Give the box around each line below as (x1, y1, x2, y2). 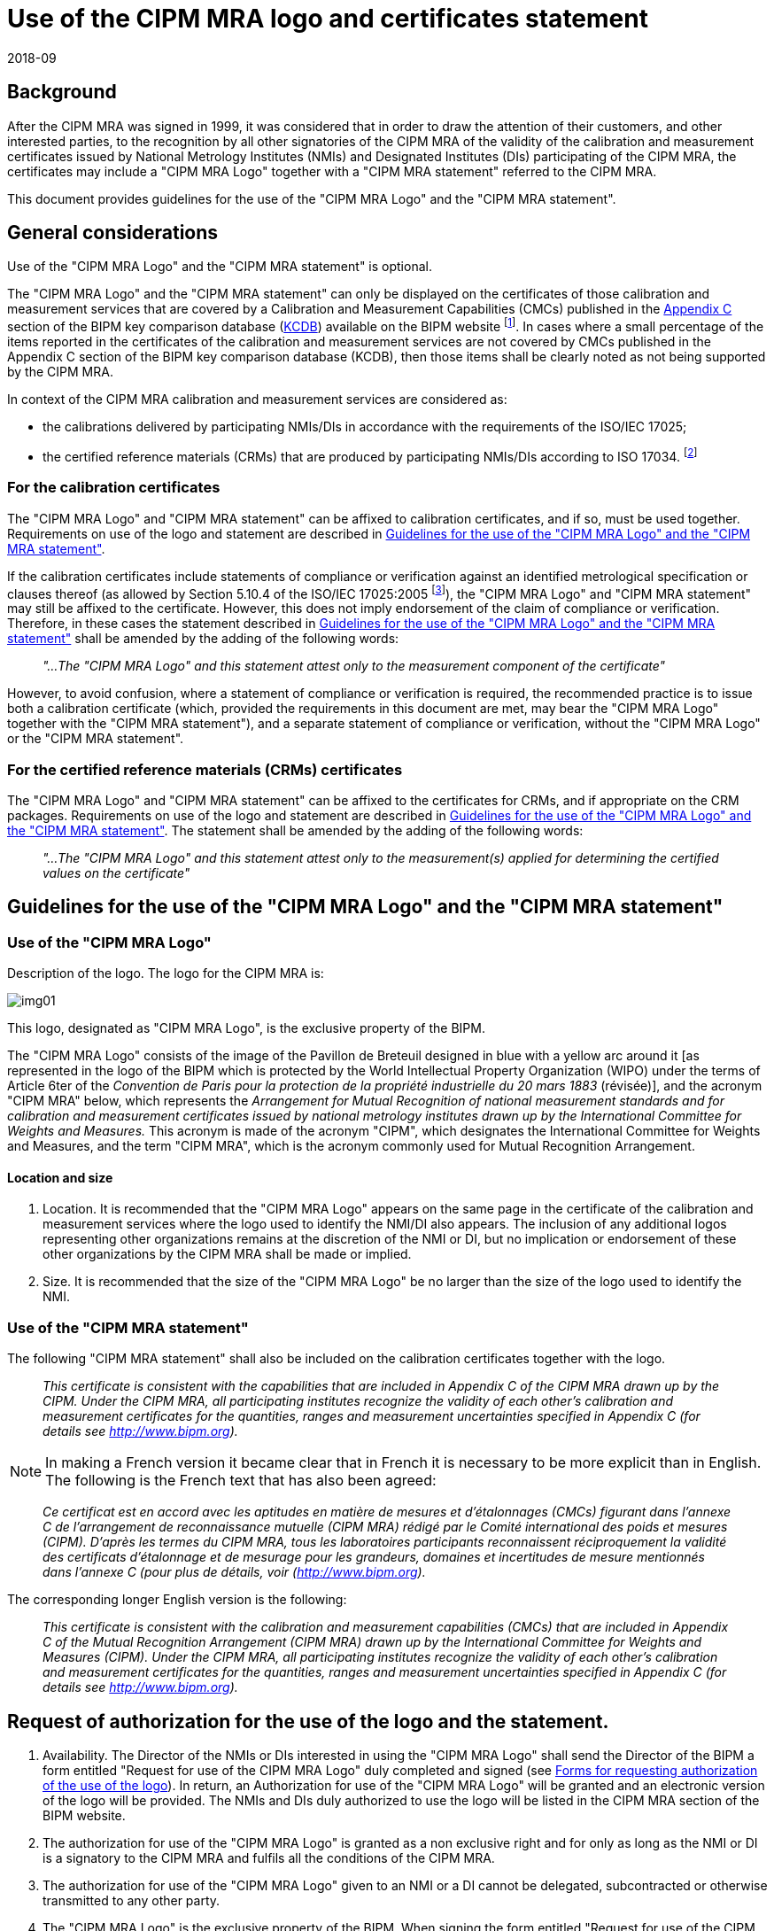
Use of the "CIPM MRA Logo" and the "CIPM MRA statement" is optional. (7, 259, 432, 275)
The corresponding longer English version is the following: (7, 1592, 347, 1608)
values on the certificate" (43, 865, 190, 880)
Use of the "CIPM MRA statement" (7, 1318, 249, 1337)
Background (7, 81, 117, 104)
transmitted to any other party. (43, 1892, 221, 1908)
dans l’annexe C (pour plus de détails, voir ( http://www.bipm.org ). (43, 1564, 426, 1580)
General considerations (7, 221, 219, 244)
